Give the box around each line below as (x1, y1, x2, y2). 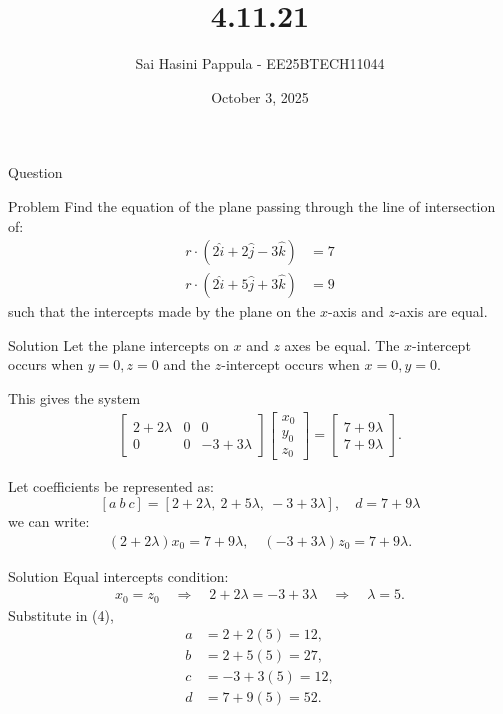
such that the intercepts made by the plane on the (8, 301, 316, 322)
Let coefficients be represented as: (8, 476, 214, 497)
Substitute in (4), (8, 604, 114, 625)
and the (163, 354, 211, 375)
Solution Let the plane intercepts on (8, 334, 229, 355)
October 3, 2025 (211, 86, 309, 107)
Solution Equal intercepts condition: (8, 565, 229, 586)
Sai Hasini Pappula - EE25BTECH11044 (135, 53, 385, 74)
